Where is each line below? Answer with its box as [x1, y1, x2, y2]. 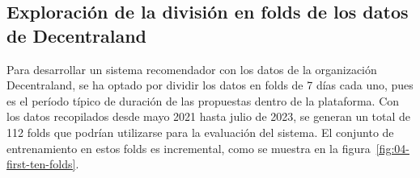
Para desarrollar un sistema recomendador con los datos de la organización [6, 60, 377, 77]
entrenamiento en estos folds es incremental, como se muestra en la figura [6, 139, 371, 156]
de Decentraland [6, 23, 147, 48]
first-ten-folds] [6, 155, 76, 172]
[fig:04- [375, 139, 409, 156]
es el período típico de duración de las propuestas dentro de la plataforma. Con [6, 92, 400, 109]
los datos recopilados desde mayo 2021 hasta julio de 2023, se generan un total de [6, 108, 411, 125]
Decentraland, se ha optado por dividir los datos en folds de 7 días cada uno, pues [6, 77, 414, 93]
